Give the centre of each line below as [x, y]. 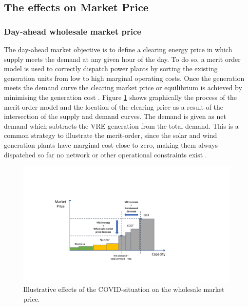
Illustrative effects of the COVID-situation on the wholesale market [124, 289]
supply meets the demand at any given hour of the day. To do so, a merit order [122, 59]
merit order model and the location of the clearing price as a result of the [114, 106]
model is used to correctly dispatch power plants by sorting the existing [111, 68]
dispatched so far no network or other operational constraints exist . [105, 154]
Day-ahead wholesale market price [73, 31]
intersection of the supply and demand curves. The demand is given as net [115, 116]
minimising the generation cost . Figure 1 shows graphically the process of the [120, 97]
